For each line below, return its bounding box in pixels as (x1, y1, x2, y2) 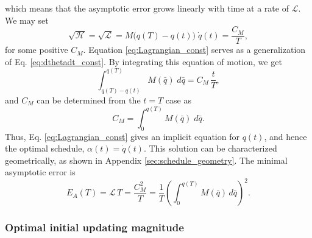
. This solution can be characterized (143, 142, 277, 155)
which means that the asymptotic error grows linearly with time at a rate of (5, 2, 289, 14)
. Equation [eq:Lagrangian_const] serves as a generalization (83, 43, 306, 56)
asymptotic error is (5, 166, 76, 178)
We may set (5, 13, 49, 26)
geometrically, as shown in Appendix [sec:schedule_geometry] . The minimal (5, 153, 288, 166)
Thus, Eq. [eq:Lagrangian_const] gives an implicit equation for (5, 130, 239, 142)
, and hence (264, 130, 307, 142)
